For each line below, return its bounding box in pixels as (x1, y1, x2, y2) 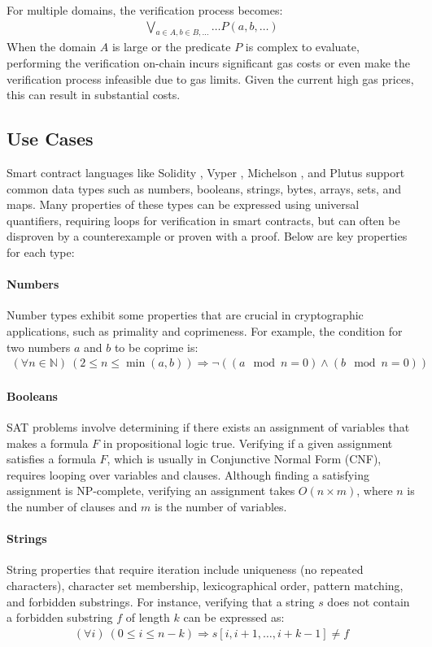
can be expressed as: (183, 609, 285, 626)
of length (125, 609, 170, 626)
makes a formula (7, 434, 89, 451)
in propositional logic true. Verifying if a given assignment (103, 434, 393, 451)
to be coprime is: (114, 338, 199, 355)
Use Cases (7, 126, 94, 151)
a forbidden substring (7, 609, 113, 626)
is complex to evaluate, (245, 38, 360, 55)
